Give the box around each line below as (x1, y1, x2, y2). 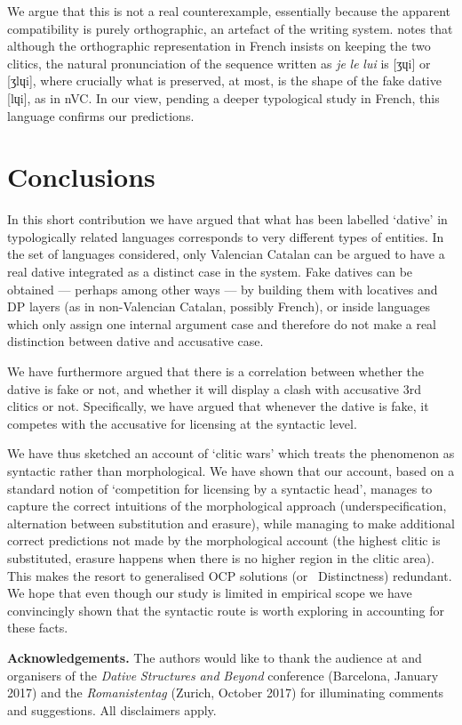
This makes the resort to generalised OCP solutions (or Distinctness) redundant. (7, 566, 452, 584)
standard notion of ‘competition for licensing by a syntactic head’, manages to (7, 479, 433, 497)
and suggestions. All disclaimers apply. (7, 700, 217, 719)
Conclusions (7, 158, 155, 195)
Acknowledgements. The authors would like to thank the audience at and (7, 648, 422, 666)
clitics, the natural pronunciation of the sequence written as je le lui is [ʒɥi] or (7, 53, 431, 72)
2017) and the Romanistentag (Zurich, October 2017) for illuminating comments (7, 683, 444, 702)
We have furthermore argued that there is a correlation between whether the (7, 362, 424, 381)
